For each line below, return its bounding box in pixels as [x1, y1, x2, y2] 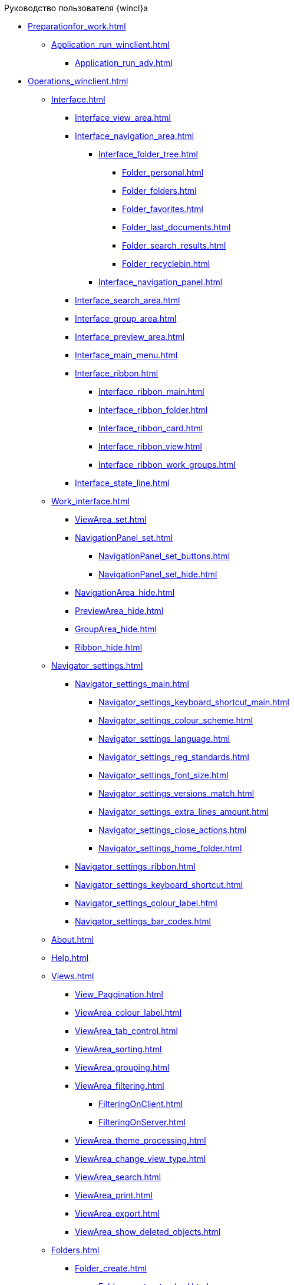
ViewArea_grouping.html [75, 1062, 170, 1072]
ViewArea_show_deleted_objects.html [75, 1227, 221, 1237]
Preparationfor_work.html [28, 21, 126, 31]
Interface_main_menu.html [75, 350, 178, 360]
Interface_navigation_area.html [75, 131, 194, 141]
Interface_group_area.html [75, 313, 177, 323]
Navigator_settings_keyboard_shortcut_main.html [98, 697, 289, 707]
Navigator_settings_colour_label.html [75, 898, 217, 908]
